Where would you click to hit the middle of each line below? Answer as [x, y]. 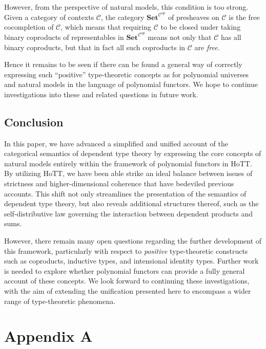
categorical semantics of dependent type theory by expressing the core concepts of [133, 153]
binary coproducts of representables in [64, 37]
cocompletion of [29, 27]
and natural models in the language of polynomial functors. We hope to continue [131, 84]
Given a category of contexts [49, 17]
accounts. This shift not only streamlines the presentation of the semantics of [125, 193]
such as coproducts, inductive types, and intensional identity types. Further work [131, 261]
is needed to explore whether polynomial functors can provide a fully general [125, 270]
